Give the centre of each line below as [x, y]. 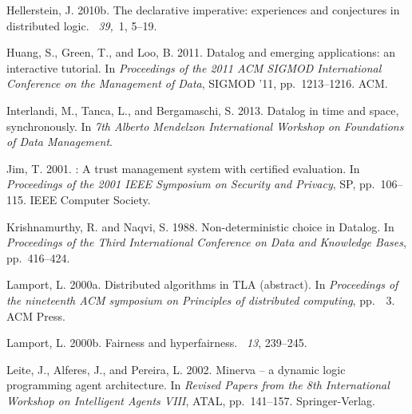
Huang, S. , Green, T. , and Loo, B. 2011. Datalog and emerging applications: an [201, 52]
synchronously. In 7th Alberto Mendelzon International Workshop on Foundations [205, 126]
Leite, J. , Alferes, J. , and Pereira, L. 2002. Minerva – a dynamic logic [176, 369]
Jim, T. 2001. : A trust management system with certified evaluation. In [183, 168]
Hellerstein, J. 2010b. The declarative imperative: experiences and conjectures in [203, 10]
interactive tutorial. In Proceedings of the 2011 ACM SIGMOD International [194, 67]
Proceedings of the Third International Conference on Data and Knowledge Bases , [206, 242]
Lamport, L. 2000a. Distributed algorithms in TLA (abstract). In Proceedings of [202, 284]
